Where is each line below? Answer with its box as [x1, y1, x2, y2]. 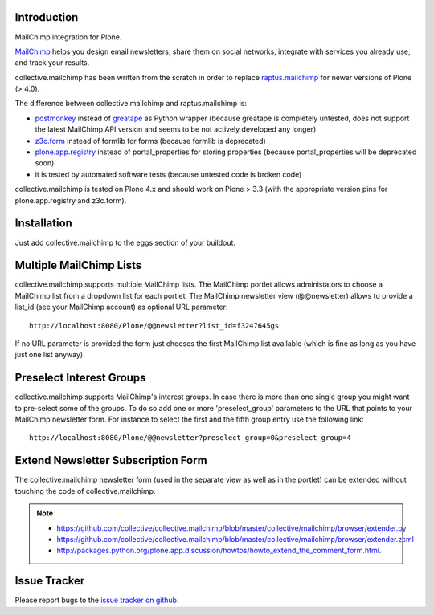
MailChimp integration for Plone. [14, 32, 122, 42]
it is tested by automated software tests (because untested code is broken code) [35, 169, 302, 179]
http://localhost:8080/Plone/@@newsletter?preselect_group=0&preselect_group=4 [29, 434, 351, 442]
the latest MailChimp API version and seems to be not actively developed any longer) [35, 124, 317, 134]
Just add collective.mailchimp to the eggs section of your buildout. [14, 238, 236, 247]
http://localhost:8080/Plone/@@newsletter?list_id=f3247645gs [29, 321, 280, 330]
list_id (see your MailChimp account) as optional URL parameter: [14, 302, 228, 312]
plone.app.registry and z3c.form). [14, 195, 127, 205]
